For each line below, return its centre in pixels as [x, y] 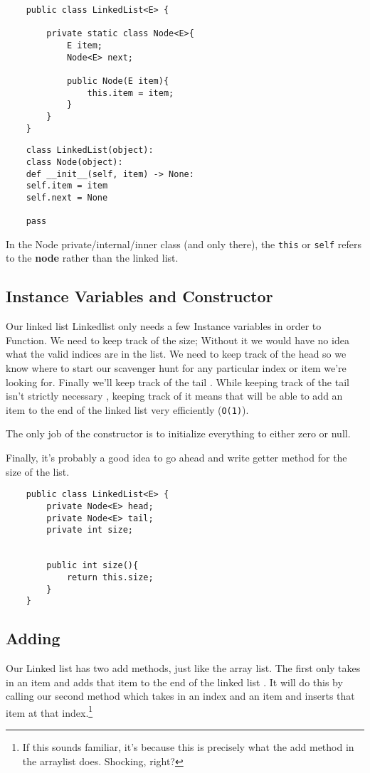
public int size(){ [92, 566]
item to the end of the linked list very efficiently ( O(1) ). [127, 409]
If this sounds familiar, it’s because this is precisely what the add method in [188, 747]
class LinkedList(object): [90, 150]
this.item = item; [131, 93]
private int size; [90, 530]
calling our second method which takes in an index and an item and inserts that [180, 696]
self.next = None [67, 197]
